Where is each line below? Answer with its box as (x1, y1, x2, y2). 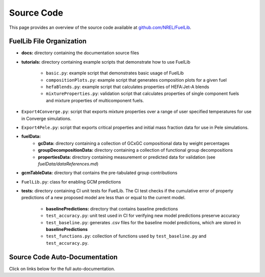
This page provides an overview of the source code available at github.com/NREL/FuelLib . (9, 24, 191, 30)
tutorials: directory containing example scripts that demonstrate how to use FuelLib (21, 59, 191, 65)
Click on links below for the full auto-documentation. (9, 266, 115, 272)
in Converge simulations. (21, 115, 72, 121)
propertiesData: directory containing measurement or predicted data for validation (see (38, 154, 215, 160)
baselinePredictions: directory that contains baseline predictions (46, 206, 178, 211)
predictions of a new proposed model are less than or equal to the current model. (21, 195, 186, 201)
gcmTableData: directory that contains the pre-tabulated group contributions (21, 170, 178, 176)
